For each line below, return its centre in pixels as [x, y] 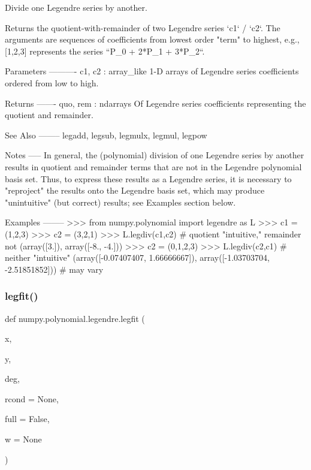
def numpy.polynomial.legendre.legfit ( [75, 318]
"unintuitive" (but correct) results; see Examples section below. [120, 202]
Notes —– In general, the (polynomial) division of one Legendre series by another [155, 155]
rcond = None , [32, 398]
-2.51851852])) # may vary [54, 269]
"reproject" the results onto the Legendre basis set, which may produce [135, 190]
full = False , [27, 419]
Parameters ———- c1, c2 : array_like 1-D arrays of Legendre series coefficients [152, 71]
